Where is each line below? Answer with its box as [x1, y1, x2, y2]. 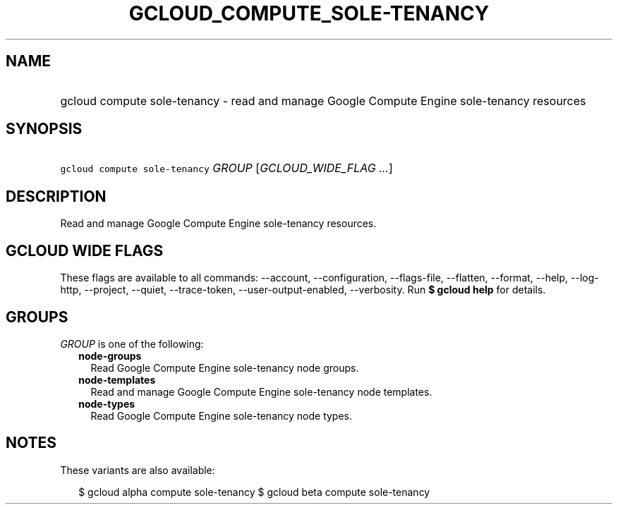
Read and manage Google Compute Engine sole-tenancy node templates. [90, 385, 432, 398]
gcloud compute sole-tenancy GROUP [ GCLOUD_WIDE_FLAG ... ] [60, 161, 393, 176]
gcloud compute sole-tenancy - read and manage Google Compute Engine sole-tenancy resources [60, 93, 586, 108]
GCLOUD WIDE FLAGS [6, 241, 164, 260]
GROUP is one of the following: [60, 337, 204, 350]
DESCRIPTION [6, 187, 107, 205]
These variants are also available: [60, 463, 215, 476]
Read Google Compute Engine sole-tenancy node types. [90, 409, 353, 422]
